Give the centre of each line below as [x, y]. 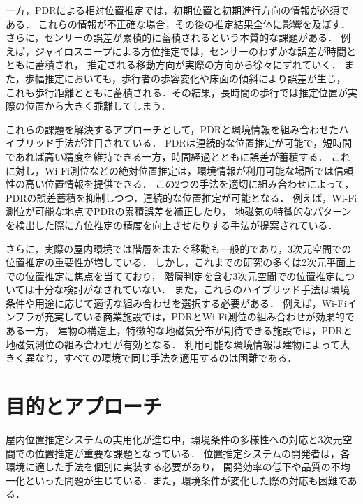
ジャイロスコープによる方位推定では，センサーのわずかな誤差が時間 [191, 51]
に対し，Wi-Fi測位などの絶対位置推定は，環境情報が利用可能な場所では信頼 [179, 170]
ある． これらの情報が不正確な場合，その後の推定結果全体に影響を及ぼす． [178, 23]
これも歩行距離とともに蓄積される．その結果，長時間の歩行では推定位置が [177, 92]
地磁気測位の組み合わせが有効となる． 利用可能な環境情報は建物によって [173, 344]
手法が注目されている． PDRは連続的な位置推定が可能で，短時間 [203, 143]
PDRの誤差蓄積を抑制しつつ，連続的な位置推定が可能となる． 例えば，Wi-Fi [181, 197]
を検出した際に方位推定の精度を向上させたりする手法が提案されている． [172, 224]
